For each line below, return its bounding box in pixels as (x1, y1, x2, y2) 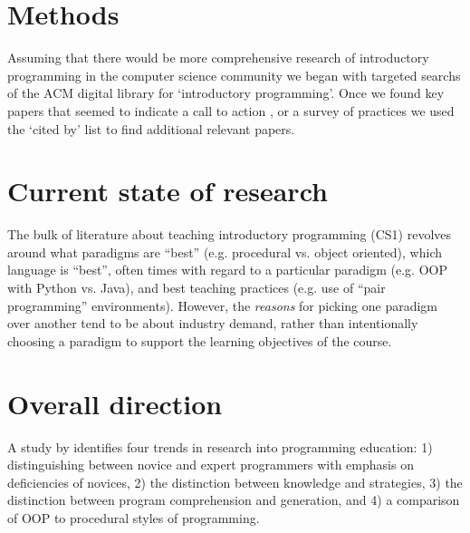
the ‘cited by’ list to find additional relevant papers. (7, 119, 295, 138)
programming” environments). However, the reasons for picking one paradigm (7, 296, 438, 315)
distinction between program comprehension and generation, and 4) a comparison (7, 490, 460, 509)
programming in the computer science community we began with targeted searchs (7, 65, 461, 84)
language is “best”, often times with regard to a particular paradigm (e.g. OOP (7, 260, 447, 279)
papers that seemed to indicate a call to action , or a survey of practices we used (7, 101, 455, 120)
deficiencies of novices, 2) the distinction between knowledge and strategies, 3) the (7, 472, 463, 491)
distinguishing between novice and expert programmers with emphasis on (7, 455, 414, 474)
